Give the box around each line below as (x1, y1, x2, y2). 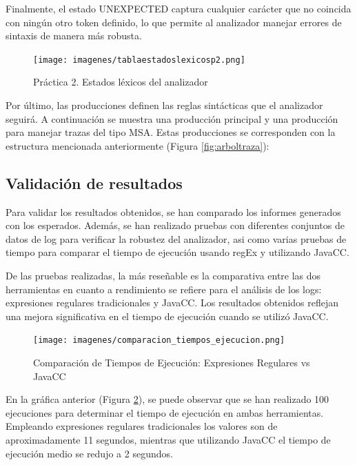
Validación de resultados (6, 172, 183, 193)
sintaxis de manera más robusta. (6, 28, 142, 43)
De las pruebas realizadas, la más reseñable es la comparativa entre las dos (6, 268, 321, 282)
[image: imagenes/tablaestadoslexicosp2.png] (33, 55, 245, 65)
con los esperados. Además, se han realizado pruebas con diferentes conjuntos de (6, 218, 345, 232)
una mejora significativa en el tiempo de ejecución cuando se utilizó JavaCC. (6, 308, 329, 323)
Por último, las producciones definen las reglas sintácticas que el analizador (6, 98, 323, 112)
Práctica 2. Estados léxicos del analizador (33, 75, 208, 89)
